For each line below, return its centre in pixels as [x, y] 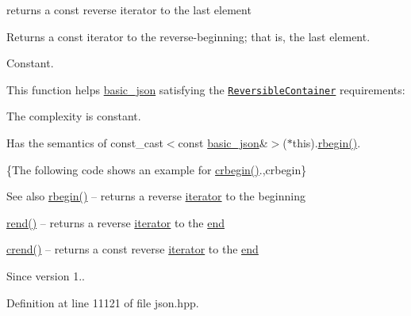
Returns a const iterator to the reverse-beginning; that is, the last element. [188, 36]
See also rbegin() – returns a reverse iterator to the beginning [156, 196]
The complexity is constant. [74, 116]
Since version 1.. [46, 276]
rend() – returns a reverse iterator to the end [116, 222]
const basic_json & [223, 143]
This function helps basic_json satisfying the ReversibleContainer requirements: [206, 89]
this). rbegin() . [326, 143]
